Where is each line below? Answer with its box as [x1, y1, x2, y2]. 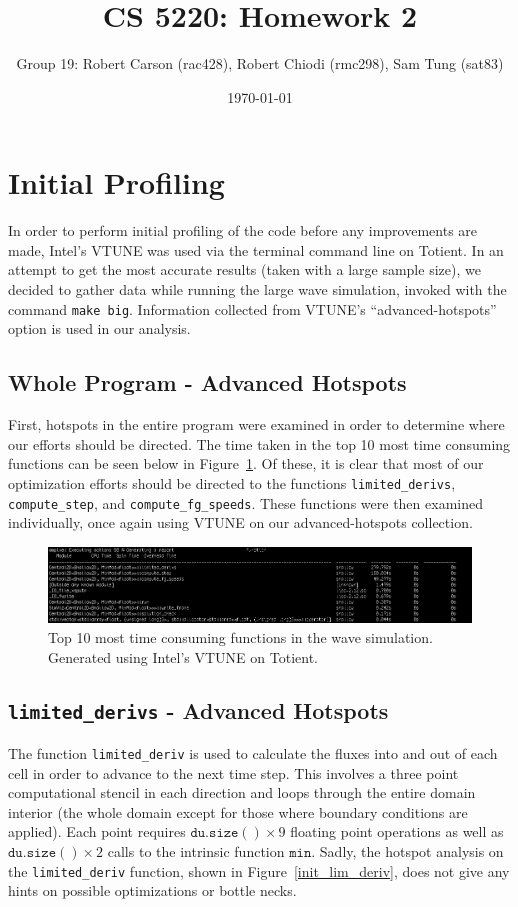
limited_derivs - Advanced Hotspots [8, 695, 389, 726]
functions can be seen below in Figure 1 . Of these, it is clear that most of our [8, 453, 484, 474]
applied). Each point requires [8, 821, 186, 842]
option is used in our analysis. [8, 318, 191, 339]
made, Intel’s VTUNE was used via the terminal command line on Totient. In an [8, 239, 504, 260]
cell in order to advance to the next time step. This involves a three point [8, 762, 459, 783]
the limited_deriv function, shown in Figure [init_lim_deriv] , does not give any [8, 860, 510, 881]
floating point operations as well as [290, 821, 504, 842]
